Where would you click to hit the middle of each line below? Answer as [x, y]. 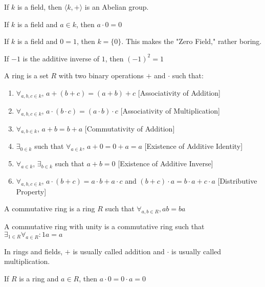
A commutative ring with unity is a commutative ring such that [104, 226]
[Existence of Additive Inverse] [165, 163]
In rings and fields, [34, 251]
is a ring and [39, 278]
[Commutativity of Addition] [130, 128]
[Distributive [237, 180]
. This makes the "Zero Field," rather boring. [192, 41]
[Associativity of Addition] [179, 92]
